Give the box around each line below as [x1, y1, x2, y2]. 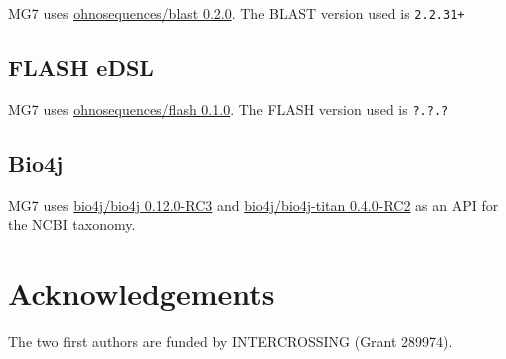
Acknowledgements [8, 273, 275, 314]
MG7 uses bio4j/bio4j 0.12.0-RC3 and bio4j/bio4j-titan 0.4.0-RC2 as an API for [8, 194, 499, 215]
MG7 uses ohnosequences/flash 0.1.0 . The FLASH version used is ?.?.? [8, 98, 449, 119]
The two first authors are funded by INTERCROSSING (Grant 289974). [8, 331, 453, 352]
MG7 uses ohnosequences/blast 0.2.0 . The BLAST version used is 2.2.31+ [8, 3, 465, 23]
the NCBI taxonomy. [8, 214, 136, 235]
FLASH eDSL [8, 52, 154, 83]
